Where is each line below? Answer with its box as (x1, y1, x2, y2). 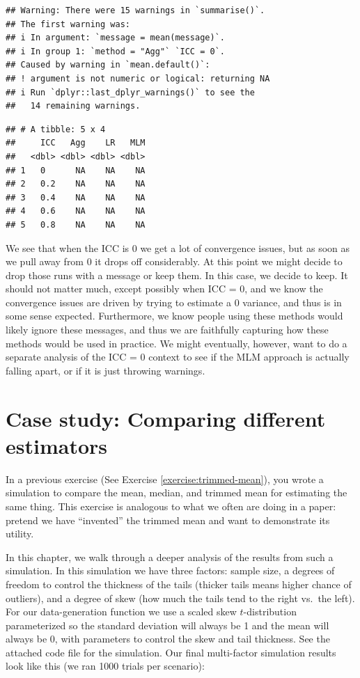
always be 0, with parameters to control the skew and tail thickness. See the (6, 631, 330, 646)
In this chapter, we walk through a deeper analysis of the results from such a (6, 549, 334, 564)
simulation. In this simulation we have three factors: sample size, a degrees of (6, 563, 335, 578)
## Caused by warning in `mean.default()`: (6, 60, 210, 70)
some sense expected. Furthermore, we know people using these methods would (6, 308, 343, 323)
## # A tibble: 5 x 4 (6, 124, 106, 134)
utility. (6, 526, 34, 541)
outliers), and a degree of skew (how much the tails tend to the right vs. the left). (6, 590, 355, 605)
